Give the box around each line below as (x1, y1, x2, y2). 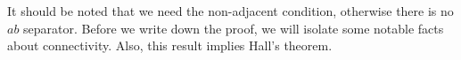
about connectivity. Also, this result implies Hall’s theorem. (7, 36, 333, 55)
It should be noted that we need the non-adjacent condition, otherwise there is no (7, 2, 454, 19)
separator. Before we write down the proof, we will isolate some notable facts (23, 19, 444, 37)
